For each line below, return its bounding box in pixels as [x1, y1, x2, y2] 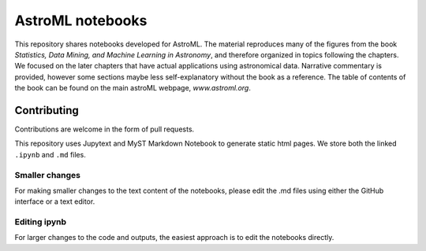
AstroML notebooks [14, 12, 148, 29]
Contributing [14, 103, 79, 117]
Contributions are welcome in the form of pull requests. [14, 124, 195, 134]
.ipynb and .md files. [14, 149, 86, 159]
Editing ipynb [14, 216, 67, 227]
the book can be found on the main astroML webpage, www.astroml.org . [14, 83, 252, 93]
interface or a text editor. [14, 197, 95, 206]
